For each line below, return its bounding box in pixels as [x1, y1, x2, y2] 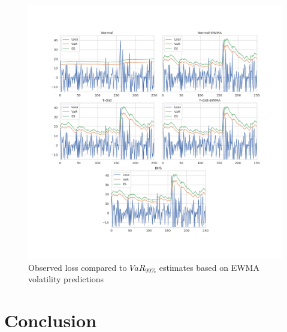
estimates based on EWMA [159, 261, 259, 273]
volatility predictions [28, 273, 104, 285]
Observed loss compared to [28, 261, 127, 273]
